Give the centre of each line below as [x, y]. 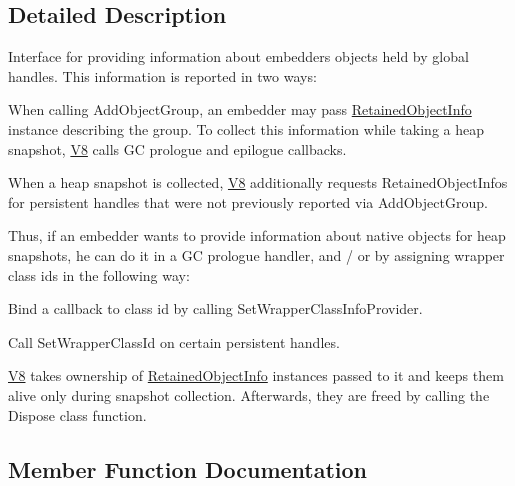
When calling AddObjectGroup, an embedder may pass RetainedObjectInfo [240, 109]
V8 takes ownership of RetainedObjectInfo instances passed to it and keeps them [256, 375]
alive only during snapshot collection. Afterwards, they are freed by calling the [249, 394]
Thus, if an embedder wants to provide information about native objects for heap [257, 235]
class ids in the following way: [99, 274]
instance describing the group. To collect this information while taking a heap [246, 128]
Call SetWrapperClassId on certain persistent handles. [174, 341]
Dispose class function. [77, 414]
